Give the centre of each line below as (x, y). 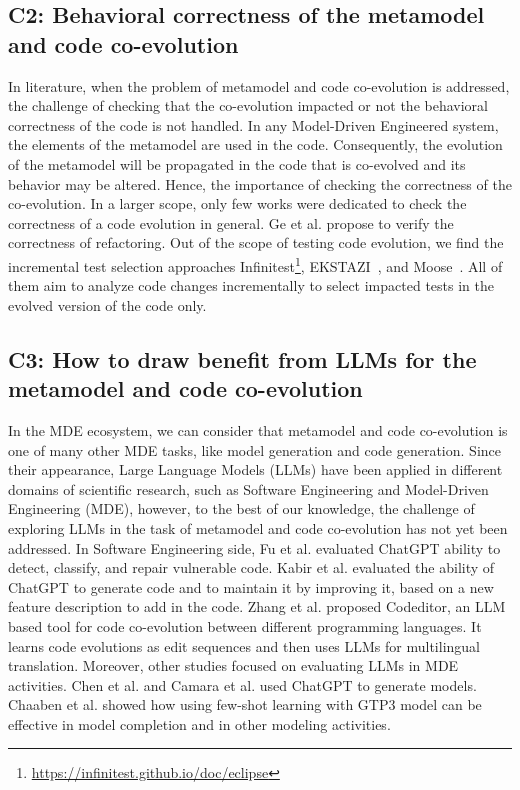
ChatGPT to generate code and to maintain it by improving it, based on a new (251, 586)
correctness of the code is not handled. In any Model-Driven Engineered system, (253, 124)
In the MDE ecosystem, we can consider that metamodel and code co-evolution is (258, 429)
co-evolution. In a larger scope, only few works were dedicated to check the (237, 203)
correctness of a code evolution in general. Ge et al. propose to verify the (231, 222)
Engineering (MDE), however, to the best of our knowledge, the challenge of (241, 508)
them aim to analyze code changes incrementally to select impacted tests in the (251, 285)
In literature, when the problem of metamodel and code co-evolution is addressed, (259, 85)
